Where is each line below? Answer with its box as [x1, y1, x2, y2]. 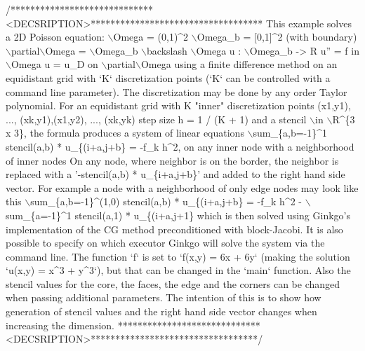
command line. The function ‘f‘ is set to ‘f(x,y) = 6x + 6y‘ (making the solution [6, 249, 350, 263]
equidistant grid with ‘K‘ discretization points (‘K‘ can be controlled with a [6, 70, 331, 85]
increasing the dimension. [6, 317, 114, 332]
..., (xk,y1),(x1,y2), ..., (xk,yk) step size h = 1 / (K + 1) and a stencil [6, 111, 307, 126]
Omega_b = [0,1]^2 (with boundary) [197, 29, 357, 44]
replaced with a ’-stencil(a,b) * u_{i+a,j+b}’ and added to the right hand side [6, 167, 345, 181]
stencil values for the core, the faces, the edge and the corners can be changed [6, 276, 340, 291]
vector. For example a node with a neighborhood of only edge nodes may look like [6, 180, 359, 195]
